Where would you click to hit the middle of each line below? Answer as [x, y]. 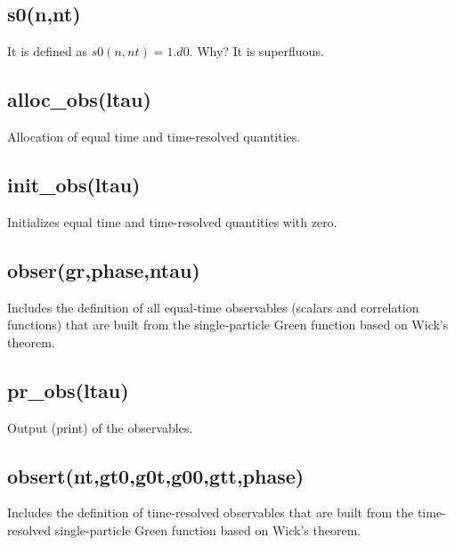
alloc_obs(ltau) [79, 99]
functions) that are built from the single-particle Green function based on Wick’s [228, 325]
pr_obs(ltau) [68, 390]
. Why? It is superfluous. [256, 51]
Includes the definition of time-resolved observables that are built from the [211, 512]
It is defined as [47, 51]
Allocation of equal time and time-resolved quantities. [154, 136]
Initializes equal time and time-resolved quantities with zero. [172, 221]
